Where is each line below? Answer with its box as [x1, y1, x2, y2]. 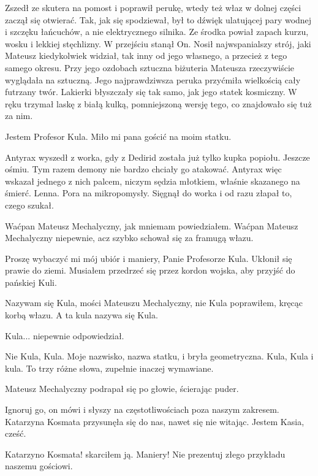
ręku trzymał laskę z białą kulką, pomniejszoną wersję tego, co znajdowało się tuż [5, 97, 312, 110]
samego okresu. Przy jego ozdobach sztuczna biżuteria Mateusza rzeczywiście [5, 61, 294, 74]
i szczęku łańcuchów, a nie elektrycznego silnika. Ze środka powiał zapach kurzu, [5, 25, 309, 38]
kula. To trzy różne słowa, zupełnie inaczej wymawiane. [5, 361, 214, 374]
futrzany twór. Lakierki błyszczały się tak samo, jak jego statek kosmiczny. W [5, 85, 297, 98]
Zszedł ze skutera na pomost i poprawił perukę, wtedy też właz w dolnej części [5, 1, 301, 13]
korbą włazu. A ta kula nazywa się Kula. [5, 309, 158, 321]
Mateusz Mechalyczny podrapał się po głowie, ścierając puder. [5, 382, 239, 395]
